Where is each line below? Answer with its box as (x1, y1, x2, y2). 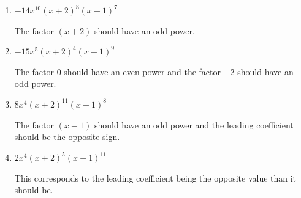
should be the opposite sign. (14, 130, 120, 143)
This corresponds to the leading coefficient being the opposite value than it (14, 171, 297, 184)
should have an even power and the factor (64, 65, 221, 78)
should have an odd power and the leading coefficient (94, 118, 294, 131)
